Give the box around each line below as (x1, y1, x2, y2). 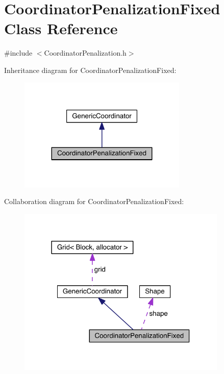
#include (4, 47, 33, 58)
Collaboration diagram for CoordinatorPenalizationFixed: (4, 196, 184, 207)
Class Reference (4, 18, 118, 39)
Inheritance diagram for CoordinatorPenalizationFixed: (4, 64, 177, 75)
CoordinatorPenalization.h (44, 47, 127, 58)
